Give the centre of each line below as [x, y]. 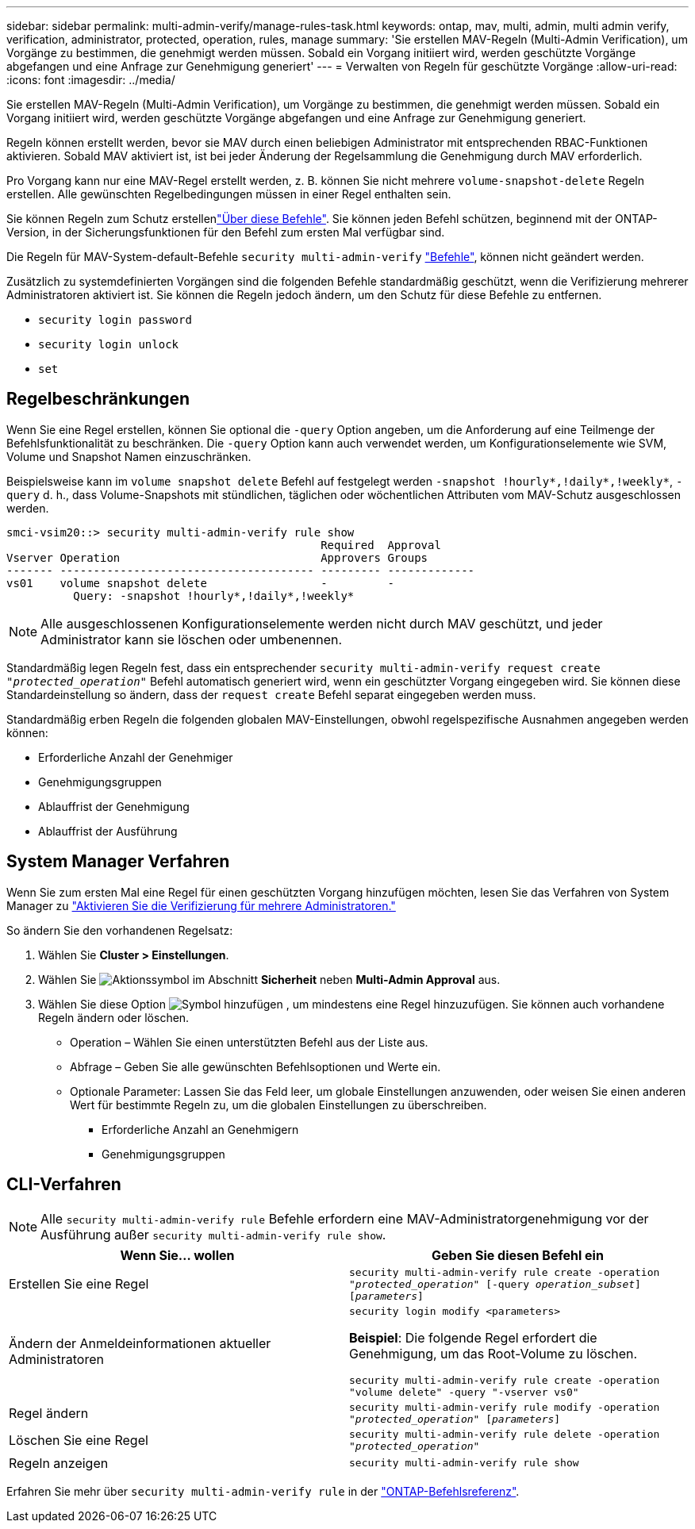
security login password [115, 320]
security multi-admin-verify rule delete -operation [505, 1434]
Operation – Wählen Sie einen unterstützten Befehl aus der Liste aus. [249, 1042]
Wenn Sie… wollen [177, 1255]
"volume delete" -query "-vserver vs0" [464, 1392]
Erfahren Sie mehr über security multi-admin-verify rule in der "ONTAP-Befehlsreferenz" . [263, 1491]
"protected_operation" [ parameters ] [455, 1419]
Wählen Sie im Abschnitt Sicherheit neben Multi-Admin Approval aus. [269, 979]
